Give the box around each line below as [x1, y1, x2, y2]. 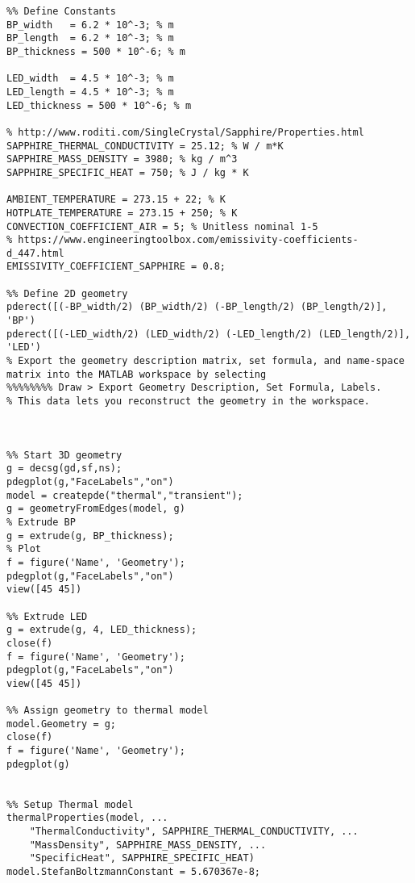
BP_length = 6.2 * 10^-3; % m [6, 32, 174, 44]
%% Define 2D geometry [6, 287, 128, 299]
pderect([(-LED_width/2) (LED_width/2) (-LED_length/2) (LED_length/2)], [6, 328, 411, 340]
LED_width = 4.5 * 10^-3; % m [6, 73, 174, 85]
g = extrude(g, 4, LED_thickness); [6, 624, 197, 636]
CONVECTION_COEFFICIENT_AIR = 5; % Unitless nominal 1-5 [6, 220, 318, 232]
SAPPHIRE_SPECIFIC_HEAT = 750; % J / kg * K [6, 166, 249, 178]
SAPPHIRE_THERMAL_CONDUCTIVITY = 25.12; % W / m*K [6, 140, 284, 152]
